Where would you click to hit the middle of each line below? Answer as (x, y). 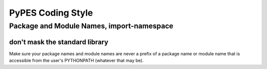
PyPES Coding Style (51, 13)
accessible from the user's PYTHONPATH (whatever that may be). (76, 61)
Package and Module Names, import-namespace (91, 26)
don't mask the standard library (59, 42)
